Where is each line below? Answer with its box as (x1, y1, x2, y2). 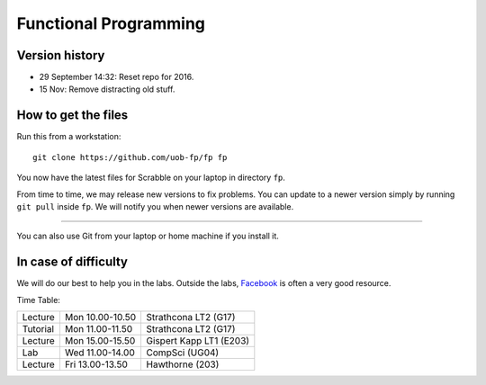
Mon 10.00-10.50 (64, 311, 137, 323)
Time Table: (16, 294, 60, 305)
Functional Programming (16, 13, 206, 33)
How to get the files (16, 108, 129, 123)
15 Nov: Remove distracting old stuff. (39, 84, 175, 94)
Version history (16, 48, 105, 63)
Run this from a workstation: (16, 131, 121, 142)
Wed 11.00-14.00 (64, 346, 135, 359)
